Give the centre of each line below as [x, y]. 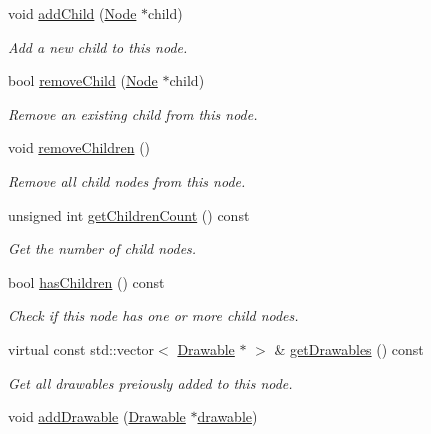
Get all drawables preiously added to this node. [150, 382]
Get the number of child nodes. [102, 248]
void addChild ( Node [72, 13]
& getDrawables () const [349, 348]
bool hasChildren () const [86, 281]
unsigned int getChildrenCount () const [129, 214]
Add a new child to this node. [98, 46]
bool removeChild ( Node [83, 80]
